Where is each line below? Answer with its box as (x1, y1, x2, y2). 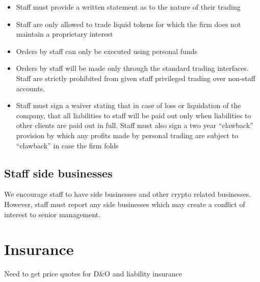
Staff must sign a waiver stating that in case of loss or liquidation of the (16, 100, 241, 111)
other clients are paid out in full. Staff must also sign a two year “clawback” (16, 120, 253, 131)
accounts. (16, 83, 45, 93)
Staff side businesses (4, 165, 113, 181)
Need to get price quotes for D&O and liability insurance (4, 268, 182, 279)
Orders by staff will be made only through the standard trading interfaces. (16, 63, 249, 73)
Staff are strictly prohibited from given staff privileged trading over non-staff (16, 72, 255, 83)
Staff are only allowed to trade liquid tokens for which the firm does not (16, 18, 241, 29)
